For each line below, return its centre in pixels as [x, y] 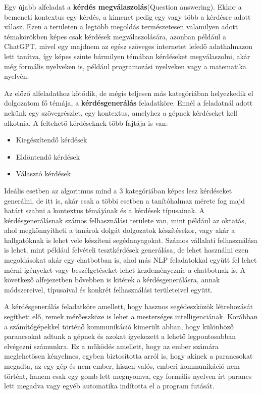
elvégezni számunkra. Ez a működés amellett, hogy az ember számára [111, 346]
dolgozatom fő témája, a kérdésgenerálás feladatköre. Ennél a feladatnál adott [128, 103]
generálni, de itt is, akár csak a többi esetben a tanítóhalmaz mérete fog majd [125, 200]
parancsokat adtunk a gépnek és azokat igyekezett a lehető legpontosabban [120, 336]
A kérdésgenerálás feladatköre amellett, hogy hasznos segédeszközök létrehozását [128, 306]
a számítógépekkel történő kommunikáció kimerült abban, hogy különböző [119, 326]
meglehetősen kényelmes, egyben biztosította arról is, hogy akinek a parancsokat [128, 356]
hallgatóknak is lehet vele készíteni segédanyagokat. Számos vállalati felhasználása [131, 240]
